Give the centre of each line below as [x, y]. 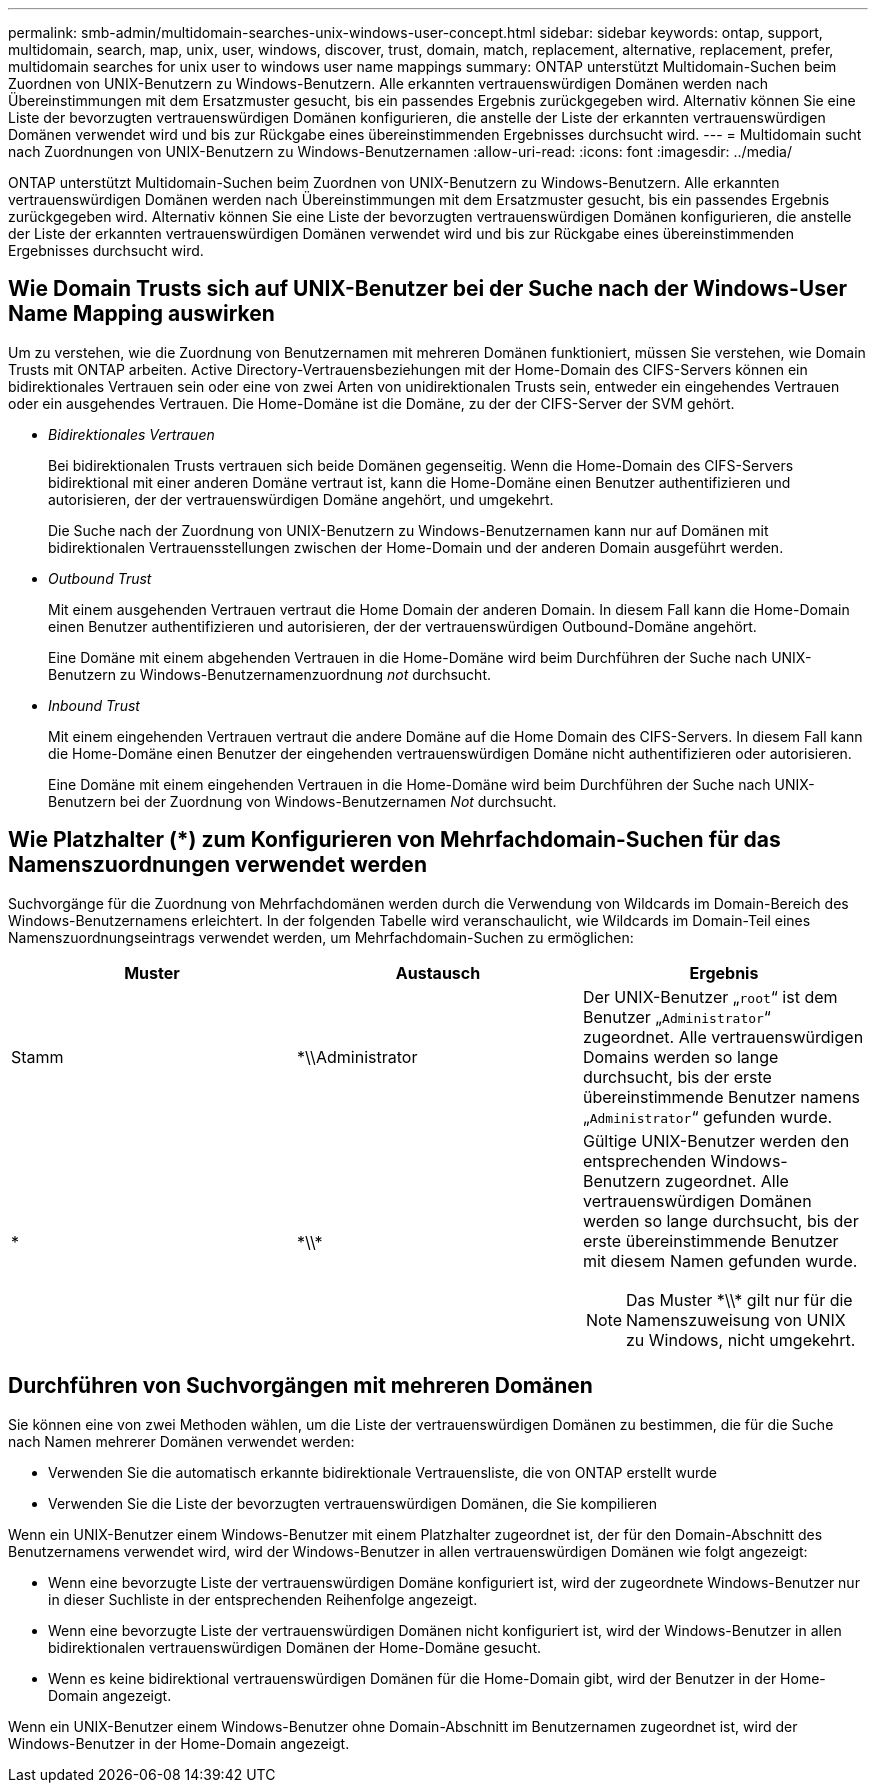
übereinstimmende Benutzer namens [721, 1096]
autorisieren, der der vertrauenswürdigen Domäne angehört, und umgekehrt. [301, 499]
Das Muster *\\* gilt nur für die [739, 1299]
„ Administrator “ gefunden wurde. [707, 1116]
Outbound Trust [100, 578]
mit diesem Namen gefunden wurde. [720, 1260]
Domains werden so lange [680, 1056]
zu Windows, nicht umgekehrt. [741, 1339]
